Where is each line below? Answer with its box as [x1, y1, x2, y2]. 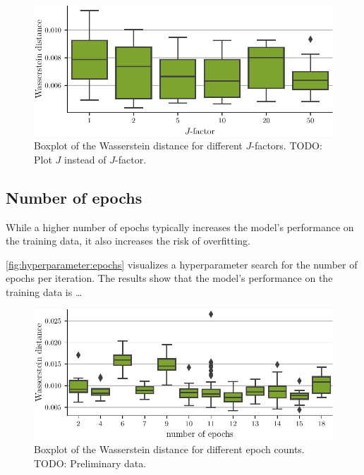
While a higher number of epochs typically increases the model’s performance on [6, 219, 354, 234]
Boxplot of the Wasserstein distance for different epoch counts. [34, 441, 305, 456]
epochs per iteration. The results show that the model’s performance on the [6, 271, 333, 285]
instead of [63, 152, 107, 166]
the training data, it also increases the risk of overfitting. [6, 233, 250, 248]
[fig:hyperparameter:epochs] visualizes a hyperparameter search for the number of [6, 257, 358, 271]
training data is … [6, 285, 83, 300]
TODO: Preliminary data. [34, 455, 147, 470]
